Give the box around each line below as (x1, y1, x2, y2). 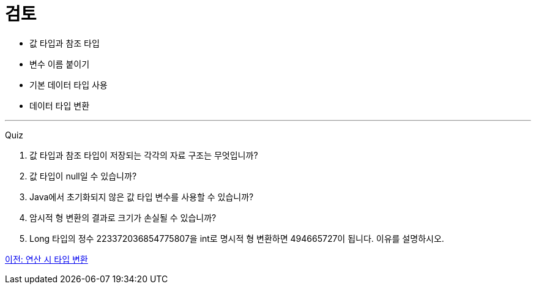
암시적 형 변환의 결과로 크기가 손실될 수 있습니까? (29, 212, 217, 223)
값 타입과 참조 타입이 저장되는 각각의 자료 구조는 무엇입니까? (29, 149, 258, 160)
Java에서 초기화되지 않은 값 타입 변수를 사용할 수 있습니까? (29, 191, 254, 202)
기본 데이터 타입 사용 (29, 79, 108, 90)
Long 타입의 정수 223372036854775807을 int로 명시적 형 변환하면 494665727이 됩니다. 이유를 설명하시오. (29, 233, 444, 244)
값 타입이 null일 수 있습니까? (29, 170, 137, 181)
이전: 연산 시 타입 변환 (5, 253, 88, 265)
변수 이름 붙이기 (29, 58, 90, 69)
